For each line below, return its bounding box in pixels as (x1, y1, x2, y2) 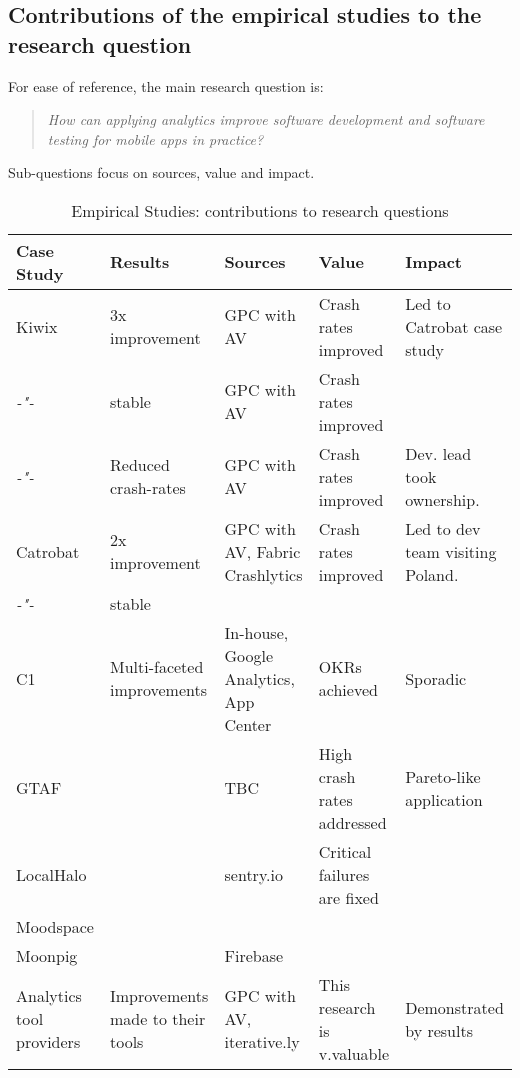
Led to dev (405, 516, 481, 540)
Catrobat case (405, 314, 503, 338)
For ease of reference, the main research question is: (8, 75, 324, 96)
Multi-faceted (110, 655, 204, 679)
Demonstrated (405, 995, 504, 1019)
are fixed (318, 885, 379, 909)
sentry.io (224, 862, 283, 886)
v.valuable (318, 1041, 390, 1065)
